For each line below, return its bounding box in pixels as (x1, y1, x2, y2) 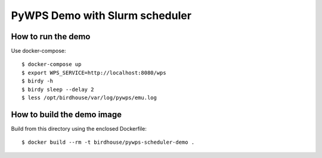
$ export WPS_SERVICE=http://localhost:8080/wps (21, 69, 166, 76)
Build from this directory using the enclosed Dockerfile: (11, 125, 147, 132)
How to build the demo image (11, 109, 122, 119)
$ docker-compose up (21, 61, 82, 68)
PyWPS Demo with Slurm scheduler (11, 9, 192, 22)
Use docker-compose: (11, 48, 66, 55)
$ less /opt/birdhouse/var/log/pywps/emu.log (21, 94, 157, 101)
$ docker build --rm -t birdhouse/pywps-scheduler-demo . (21, 139, 195, 146)
